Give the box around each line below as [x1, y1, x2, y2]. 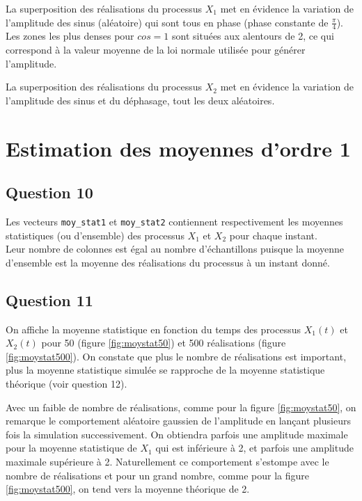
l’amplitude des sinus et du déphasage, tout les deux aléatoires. [6, 93, 275, 107]
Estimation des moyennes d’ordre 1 [6, 134, 351, 162]
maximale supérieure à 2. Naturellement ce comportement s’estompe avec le [6, 454, 329, 468]
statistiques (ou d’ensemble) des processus [6, 228, 184, 242]
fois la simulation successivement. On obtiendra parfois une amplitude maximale [6, 427, 348, 441]
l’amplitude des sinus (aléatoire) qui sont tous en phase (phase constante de [6, 15, 329, 29]
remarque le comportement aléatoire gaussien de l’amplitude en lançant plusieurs [6, 413, 351, 428]
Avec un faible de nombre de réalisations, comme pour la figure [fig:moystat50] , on [6, 399, 356, 414]
